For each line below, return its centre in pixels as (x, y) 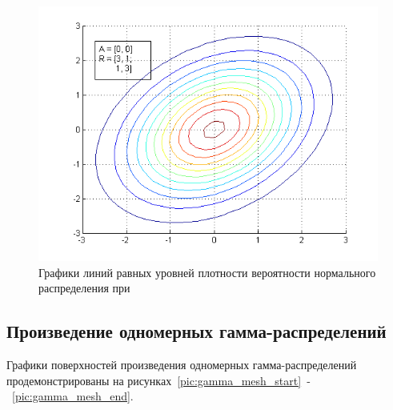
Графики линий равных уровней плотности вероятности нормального (207, 272)
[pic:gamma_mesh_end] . (73, 396)
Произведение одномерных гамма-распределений (196, 331)
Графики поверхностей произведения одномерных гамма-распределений (182, 364)
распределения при (84, 288)
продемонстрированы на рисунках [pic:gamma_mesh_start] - (158, 380)
